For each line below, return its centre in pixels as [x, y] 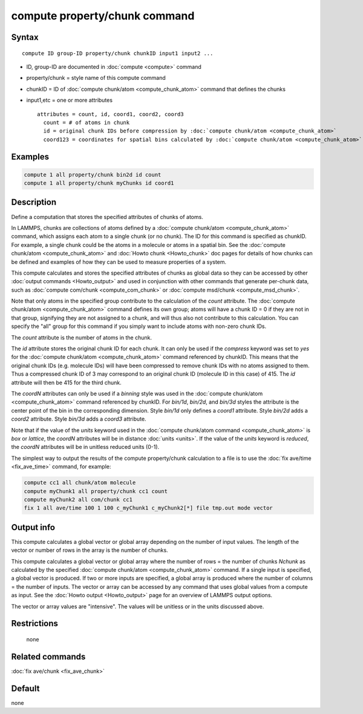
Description [34, 202]
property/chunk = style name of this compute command [96, 78]
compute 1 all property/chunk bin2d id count [93, 175]
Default [25, 688]
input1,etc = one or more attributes [70, 100]
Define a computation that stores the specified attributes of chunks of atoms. [107, 217]
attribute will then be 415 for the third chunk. [67, 382]
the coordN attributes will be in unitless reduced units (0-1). [85, 447]
